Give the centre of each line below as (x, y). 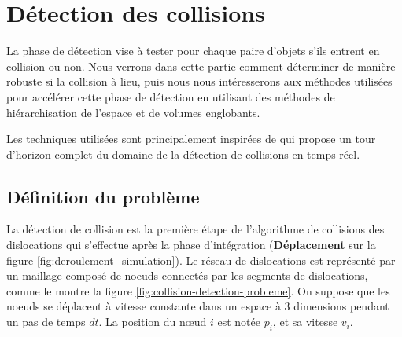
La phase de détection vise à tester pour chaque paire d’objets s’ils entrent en (193, 51)
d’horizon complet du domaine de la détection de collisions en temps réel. (183, 154)
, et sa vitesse (305, 322)
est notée (239, 322)
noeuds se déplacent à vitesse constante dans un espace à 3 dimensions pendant (198, 306)
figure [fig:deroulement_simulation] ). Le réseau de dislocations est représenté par (201, 260)
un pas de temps (46, 322)
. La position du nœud (153, 322)
